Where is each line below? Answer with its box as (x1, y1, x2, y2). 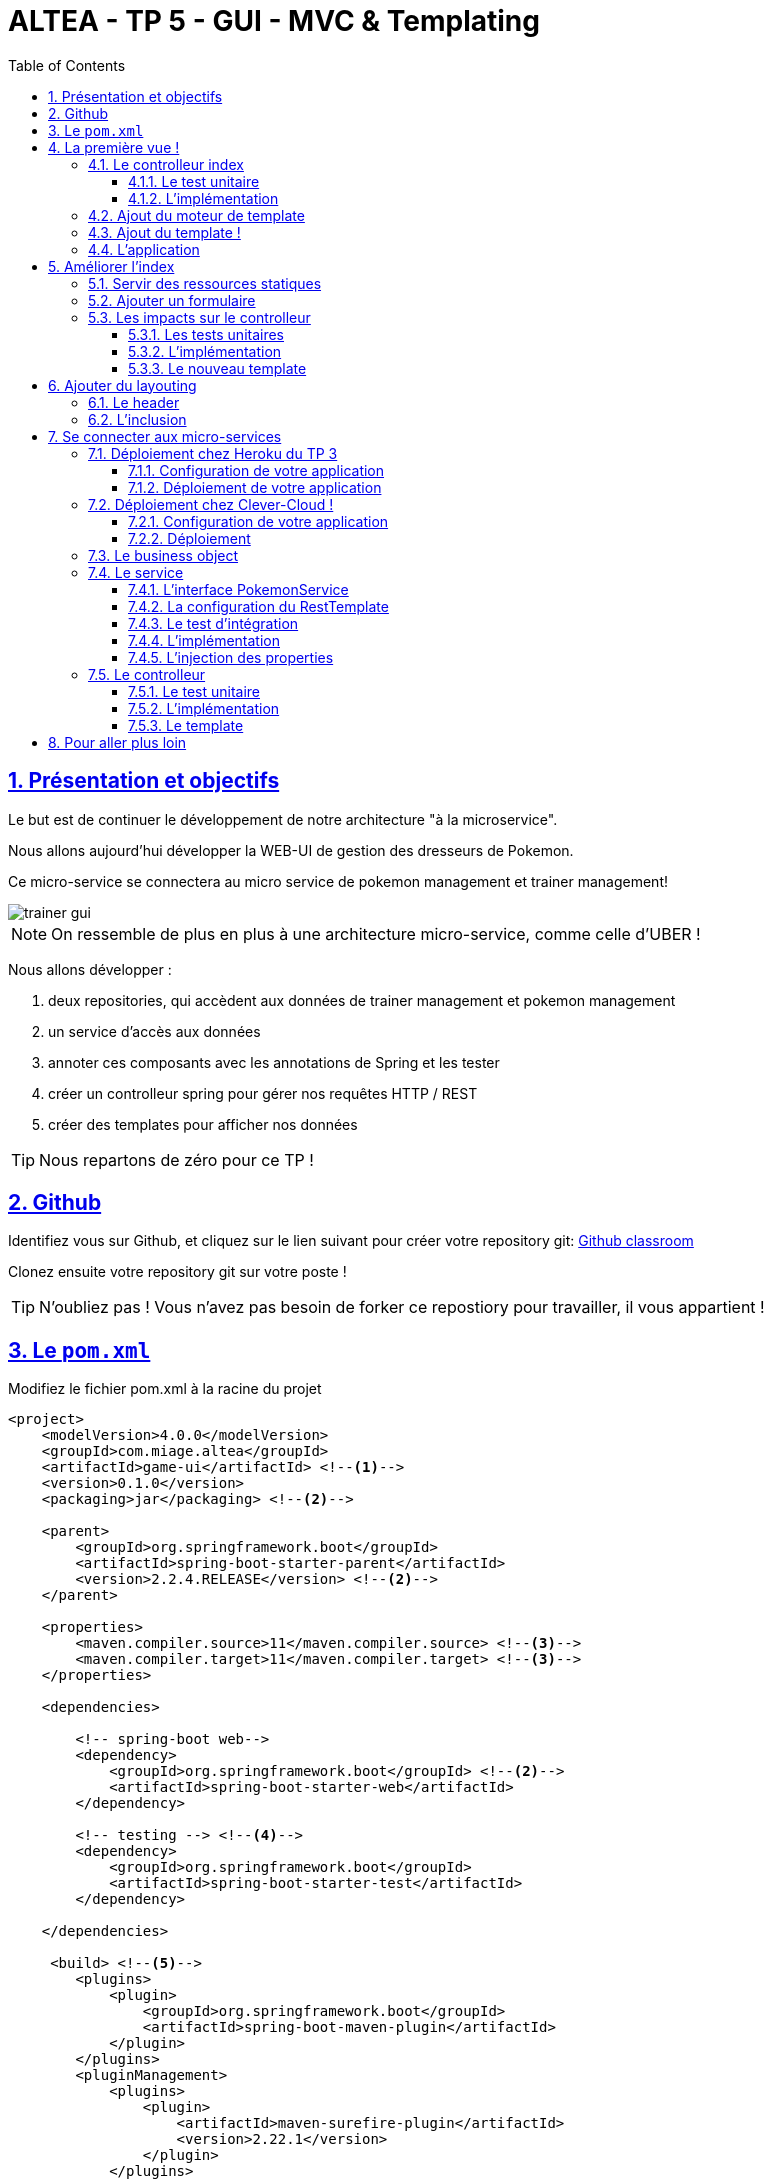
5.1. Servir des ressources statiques (88, 274, 322, 292)
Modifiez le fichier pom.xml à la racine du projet (8, 1380, 322, 1398)
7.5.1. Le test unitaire (128, 682, 260, 700)
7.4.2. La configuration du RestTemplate (128, 597, 389, 615)
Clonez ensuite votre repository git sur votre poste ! (8, 1263, 347, 1281)
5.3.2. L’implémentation (128, 342, 282, 360)
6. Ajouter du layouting (48, 376, 197, 394)
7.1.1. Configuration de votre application (128, 461, 385, 479)
